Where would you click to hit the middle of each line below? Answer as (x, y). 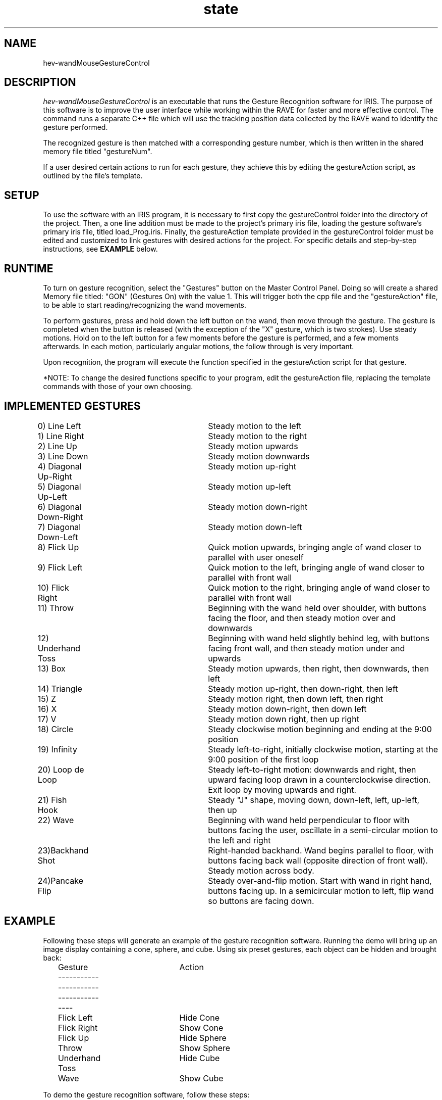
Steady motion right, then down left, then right (296, 699)
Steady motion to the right (258, 436)
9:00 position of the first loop (263, 759)
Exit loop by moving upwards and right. (282, 790)
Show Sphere (205, 1048)
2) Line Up (57, 446)
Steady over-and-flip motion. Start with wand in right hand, (320, 880)
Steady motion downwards (259, 456)
